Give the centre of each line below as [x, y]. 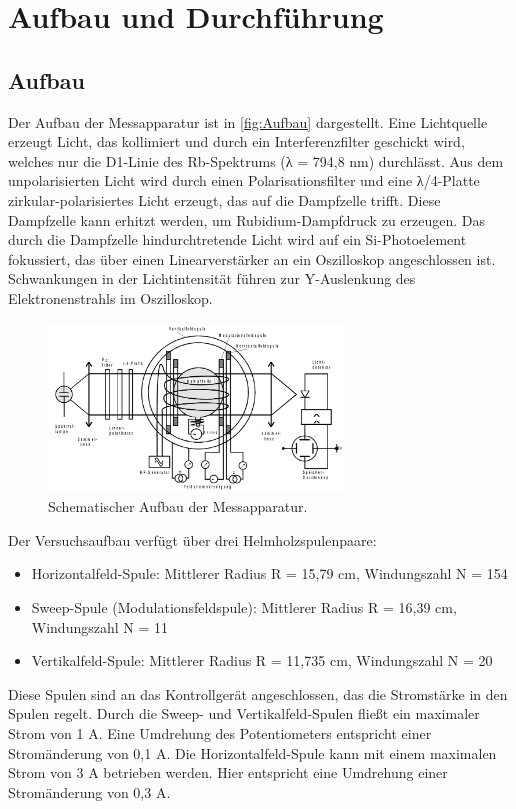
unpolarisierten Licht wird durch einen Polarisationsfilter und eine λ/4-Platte [244, 180]
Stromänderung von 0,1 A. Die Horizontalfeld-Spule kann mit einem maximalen [252, 752]
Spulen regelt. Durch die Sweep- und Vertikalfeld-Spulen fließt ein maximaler [244, 713]
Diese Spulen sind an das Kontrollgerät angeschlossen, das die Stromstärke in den [258, 693]
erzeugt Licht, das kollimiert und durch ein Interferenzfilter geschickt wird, [236, 141]
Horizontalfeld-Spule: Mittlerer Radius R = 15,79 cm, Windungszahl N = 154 [269, 573]
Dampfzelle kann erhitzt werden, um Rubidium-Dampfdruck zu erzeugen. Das [247, 219]
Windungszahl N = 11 [100, 626]
